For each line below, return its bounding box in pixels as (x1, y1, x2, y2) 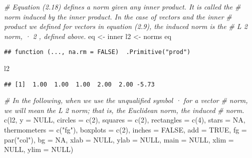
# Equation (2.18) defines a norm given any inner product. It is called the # (4, 1, 241, 11)
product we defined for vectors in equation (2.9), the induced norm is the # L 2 (4, 21, 247, 31)
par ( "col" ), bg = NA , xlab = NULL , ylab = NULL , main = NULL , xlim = (4, 134, 234, 144)
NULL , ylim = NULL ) (4, 144, 74, 154)
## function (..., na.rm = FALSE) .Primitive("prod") (4, 48, 191, 56)
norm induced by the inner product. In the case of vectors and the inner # (4, 11, 232, 21)
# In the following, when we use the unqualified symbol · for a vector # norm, (4, 95, 248, 105)
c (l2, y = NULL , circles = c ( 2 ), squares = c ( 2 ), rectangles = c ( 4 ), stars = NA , (4, 114, 245, 125)
